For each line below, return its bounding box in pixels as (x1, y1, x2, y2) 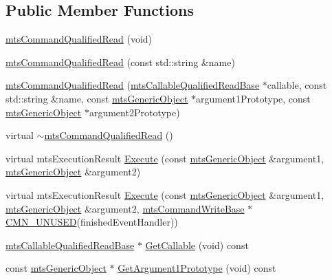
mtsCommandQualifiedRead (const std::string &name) (5, 54, 235, 69)
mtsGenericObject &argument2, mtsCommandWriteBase (5, 201, 245, 215)
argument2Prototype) (89, 105, 180, 119)
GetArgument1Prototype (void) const (118, 261, 276, 275)
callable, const (267, 78, 327, 92)
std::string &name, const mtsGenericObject (5, 91, 188, 105)
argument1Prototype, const (196, 91, 311, 105)
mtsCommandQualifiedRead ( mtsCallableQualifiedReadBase (5, 78, 260, 92)
